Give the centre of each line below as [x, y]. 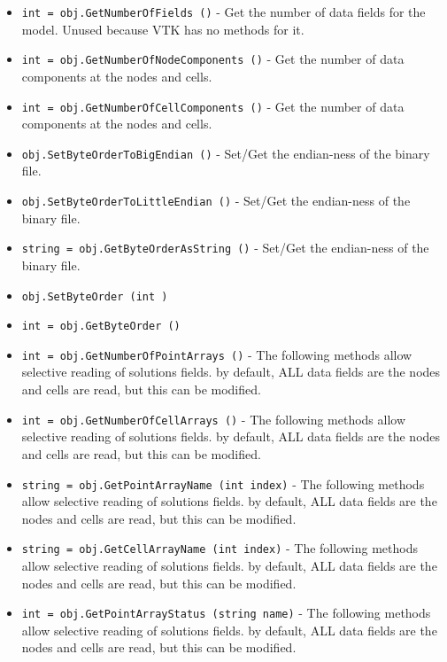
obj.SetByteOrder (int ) [95, 296]
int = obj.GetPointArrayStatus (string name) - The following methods [226, 613]
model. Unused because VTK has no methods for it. [163, 29]
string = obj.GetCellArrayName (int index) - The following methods [220, 548]
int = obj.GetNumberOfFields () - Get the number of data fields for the [223, 12]
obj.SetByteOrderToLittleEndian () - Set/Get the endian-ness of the [216, 200]
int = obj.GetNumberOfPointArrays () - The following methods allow [217, 354]
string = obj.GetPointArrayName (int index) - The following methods [223, 483]
